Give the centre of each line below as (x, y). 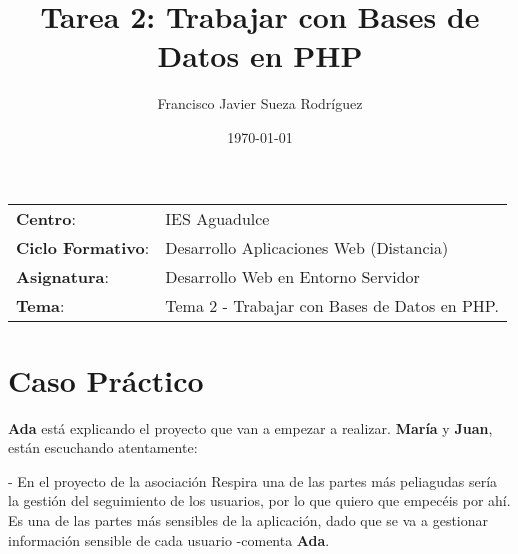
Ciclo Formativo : (83, 247)
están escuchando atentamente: (103, 447)
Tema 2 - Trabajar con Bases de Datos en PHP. (332, 305)
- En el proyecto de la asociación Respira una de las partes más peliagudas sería (253, 480)
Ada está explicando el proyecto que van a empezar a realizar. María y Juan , (250, 427)
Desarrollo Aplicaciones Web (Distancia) (307, 247)
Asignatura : (62, 276)
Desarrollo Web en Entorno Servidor (292, 276)
